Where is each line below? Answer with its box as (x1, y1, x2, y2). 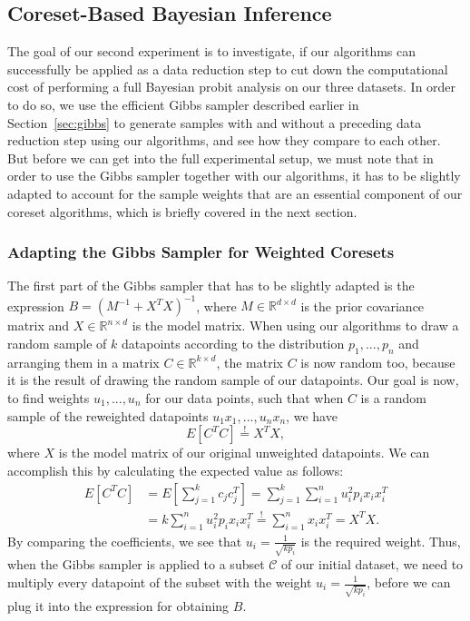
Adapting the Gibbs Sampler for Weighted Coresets (7, 241, 395, 263)
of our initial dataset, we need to (281, 555, 464, 574)
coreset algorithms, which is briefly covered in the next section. (7, 202, 357, 221)
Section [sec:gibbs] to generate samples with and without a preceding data (7, 113, 422, 132)
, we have (286, 406, 338, 425)
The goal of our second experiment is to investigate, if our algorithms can (7, 42, 416, 61)
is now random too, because (300, 352, 455, 371)
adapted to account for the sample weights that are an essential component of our (7, 183, 463, 202)
